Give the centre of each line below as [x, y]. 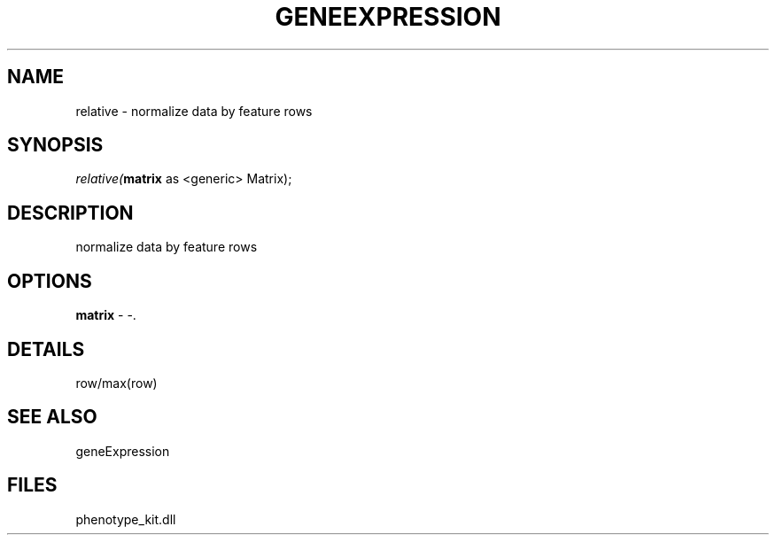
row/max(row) [116, 383]
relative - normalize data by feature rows [194, 111]
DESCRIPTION [70, 213]
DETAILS [46, 349]
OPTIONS [50, 281]
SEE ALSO [52, 417]
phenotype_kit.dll [126, 519]
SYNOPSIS [55, 145]
